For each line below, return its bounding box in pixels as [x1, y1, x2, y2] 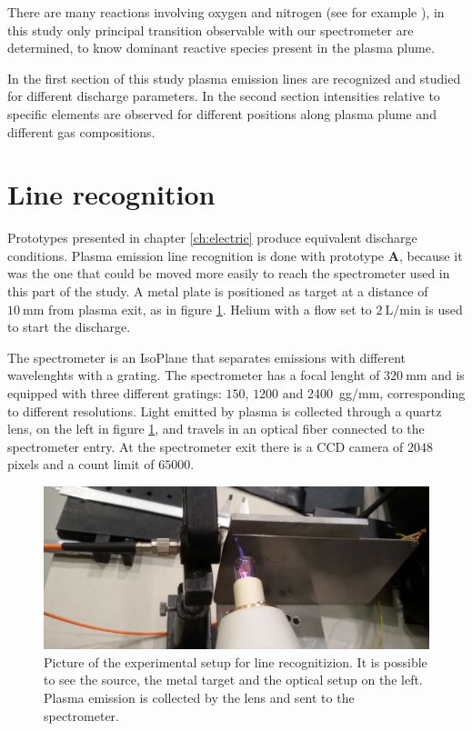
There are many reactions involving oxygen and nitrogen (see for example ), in [7, 3, 445, 21]
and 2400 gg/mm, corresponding [282, 384, 466, 403]
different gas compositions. [7, 122, 156, 141]
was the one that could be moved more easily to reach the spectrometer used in [7, 264, 450, 283]
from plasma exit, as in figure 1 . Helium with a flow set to [48, 299, 372, 318]
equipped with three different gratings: [7, 384, 222, 403]
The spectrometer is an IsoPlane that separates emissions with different [7, 347, 407, 366]
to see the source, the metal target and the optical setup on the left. [44, 670, 423, 689]
